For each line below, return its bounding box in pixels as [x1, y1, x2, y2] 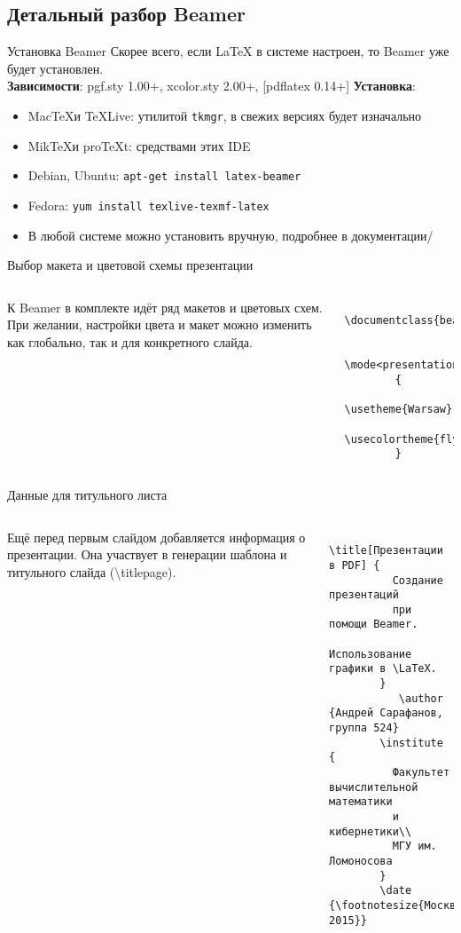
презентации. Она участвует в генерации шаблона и [7, 545, 287, 564]
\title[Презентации [329, 544, 443, 557]
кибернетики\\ [329, 825, 412, 838]
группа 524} [329, 722, 399, 735]
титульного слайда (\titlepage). [7, 562, 176, 581]
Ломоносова [329, 854, 393, 867]
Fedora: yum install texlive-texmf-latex [27, 195, 270, 214]
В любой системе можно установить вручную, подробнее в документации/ [27, 225, 434, 244]
